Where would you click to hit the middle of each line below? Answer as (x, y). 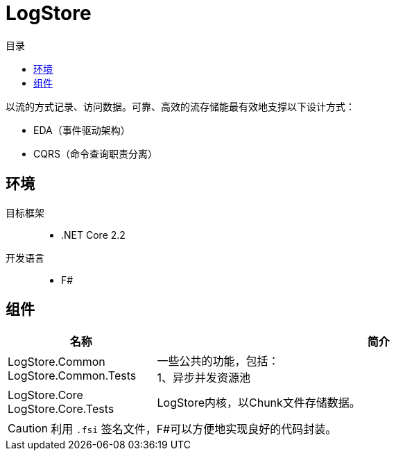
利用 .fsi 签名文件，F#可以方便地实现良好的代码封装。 (194, 429)
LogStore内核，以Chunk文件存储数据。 (259, 403)
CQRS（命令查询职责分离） (95, 153)
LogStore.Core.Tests (61, 409)
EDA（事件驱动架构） (82, 130)
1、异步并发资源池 (204, 378)
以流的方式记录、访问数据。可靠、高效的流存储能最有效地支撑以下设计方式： (180, 106)
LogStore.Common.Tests (72, 376)
